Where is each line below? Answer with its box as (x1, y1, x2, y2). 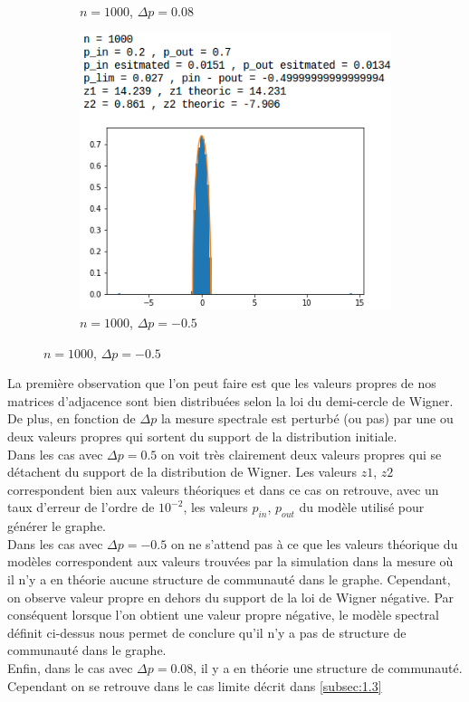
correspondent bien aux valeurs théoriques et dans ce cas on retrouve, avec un (7, 479, 439, 498)
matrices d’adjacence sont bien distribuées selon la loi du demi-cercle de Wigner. (7, 391, 454, 410)
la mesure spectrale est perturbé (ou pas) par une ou (160, 409, 454, 428)
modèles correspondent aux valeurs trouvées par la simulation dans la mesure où (7, 552, 454, 571)
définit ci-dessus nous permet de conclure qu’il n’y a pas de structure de (7, 622, 407, 641)
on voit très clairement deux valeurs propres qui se (160, 444, 442, 463)
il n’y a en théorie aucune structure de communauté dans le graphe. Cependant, (7, 569, 451, 588)
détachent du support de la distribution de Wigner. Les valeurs (7, 462, 358, 481)
